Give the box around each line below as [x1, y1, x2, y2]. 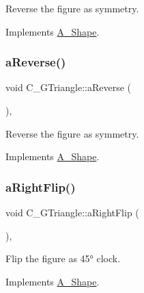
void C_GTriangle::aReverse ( [5, 80, 132, 94]
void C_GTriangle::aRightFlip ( [5, 205, 139, 219]
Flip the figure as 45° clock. [5, 251, 121, 266]
